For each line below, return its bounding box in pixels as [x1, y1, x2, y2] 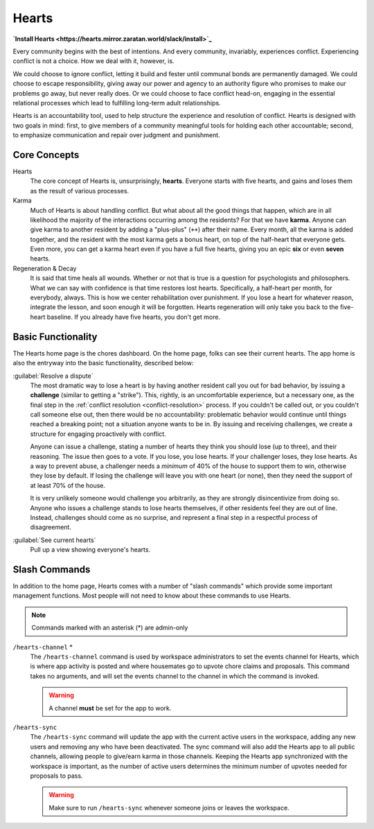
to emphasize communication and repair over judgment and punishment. [12, 131, 221, 139]
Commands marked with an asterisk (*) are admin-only [31, 624, 188, 632]
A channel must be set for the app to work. [48, 704, 172, 712]
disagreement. [30, 523, 72, 532]
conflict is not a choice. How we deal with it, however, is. [12, 57, 175, 65]
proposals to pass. [30, 771, 83, 780]
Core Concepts [12, 149, 80, 161]
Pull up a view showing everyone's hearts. [30, 546, 151, 554]
